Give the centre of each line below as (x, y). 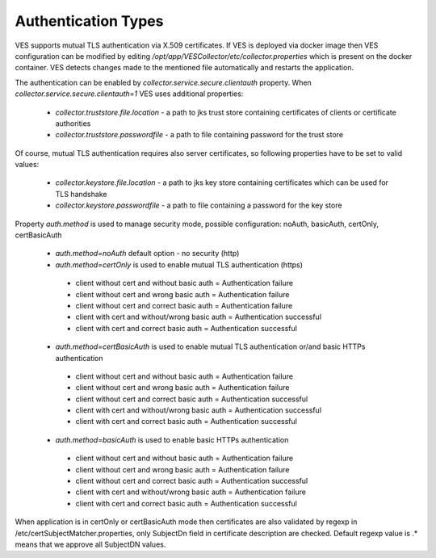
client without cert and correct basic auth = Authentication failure (184, 305)
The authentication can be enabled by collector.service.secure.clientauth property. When (163, 82)
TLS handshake (81, 194)
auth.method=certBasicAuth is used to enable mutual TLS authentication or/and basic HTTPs (210, 346)
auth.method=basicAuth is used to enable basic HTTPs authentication (172, 439)
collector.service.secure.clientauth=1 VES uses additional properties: (129, 94)
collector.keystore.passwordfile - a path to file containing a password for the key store (199, 205)
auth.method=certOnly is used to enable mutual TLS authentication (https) (179, 264)
